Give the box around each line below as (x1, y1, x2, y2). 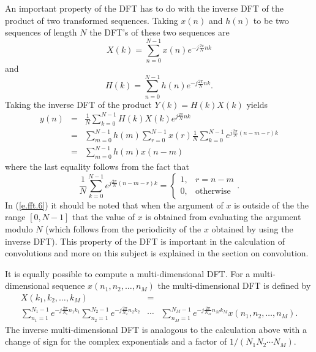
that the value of (72, 210, 135, 223)
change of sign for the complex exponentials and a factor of (5, 335, 227, 348)
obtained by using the (211, 222, 293, 235)
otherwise (195, 187, 231, 196)
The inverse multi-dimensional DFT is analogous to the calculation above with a (5, 323, 307, 335)
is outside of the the (234, 198, 309, 211)
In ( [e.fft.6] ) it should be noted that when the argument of (5, 198, 224, 211)
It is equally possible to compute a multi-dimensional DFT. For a (5, 267, 250, 280)
